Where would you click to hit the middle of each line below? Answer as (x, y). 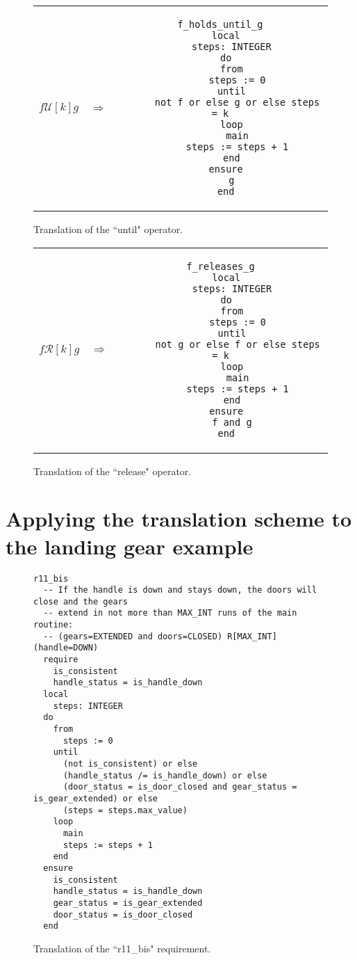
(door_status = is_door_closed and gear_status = (180, 787)
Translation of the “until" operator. (108, 229)
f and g (232, 422)
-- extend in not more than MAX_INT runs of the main (170, 613)
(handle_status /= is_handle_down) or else (165, 775)
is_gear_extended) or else (96, 798)
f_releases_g (221, 266)
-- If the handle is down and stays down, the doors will (180, 590)
